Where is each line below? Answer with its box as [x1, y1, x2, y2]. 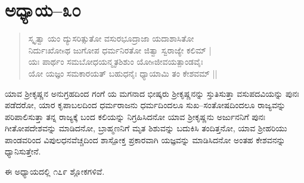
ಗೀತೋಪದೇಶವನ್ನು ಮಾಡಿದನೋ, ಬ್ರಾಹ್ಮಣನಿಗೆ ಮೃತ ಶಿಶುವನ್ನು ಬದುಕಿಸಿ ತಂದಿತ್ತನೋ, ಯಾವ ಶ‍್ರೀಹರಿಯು [5, 122, 287, 134]
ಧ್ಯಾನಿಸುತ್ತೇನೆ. [5, 145, 41, 157]
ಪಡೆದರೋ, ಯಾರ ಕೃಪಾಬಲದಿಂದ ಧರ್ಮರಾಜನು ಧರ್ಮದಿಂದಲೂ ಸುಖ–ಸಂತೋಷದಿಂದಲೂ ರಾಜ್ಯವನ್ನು [5, 99, 286, 111]
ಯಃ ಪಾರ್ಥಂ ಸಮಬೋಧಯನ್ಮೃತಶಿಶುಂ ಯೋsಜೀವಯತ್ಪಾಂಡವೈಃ [28, 55, 203, 68]
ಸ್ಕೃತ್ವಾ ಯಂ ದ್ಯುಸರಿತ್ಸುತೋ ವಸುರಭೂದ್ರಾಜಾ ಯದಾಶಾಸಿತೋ [28, 32, 194, 45]
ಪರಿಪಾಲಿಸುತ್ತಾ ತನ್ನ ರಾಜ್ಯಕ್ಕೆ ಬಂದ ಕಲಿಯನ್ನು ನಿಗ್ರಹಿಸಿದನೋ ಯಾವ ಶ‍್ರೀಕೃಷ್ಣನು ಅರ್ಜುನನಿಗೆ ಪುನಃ [5, 110, 266, 122]
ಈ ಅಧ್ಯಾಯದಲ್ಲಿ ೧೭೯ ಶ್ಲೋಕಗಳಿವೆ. [5, 165, 105, 178]
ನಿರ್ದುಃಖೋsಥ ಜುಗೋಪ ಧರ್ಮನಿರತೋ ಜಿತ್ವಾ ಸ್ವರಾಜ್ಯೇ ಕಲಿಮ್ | [28, 43, 212, 56]
